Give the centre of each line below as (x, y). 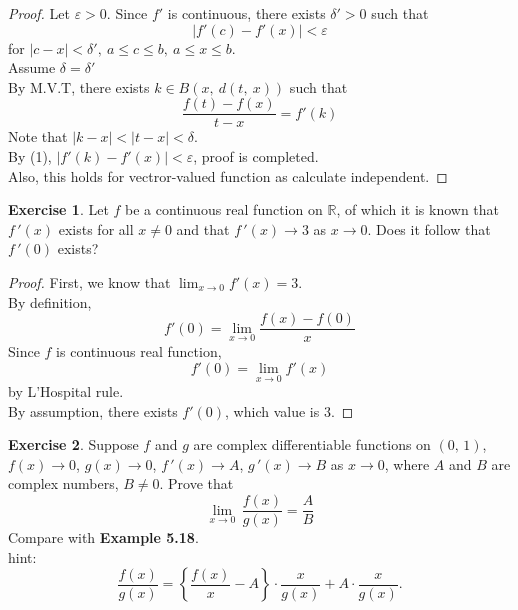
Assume (32, 67)
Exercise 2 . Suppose (73, 444)
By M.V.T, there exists (79, 86)
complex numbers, (63, 483)
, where (407, 463)
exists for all (96, 228)
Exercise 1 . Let (58, 209)
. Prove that (196, 483)
